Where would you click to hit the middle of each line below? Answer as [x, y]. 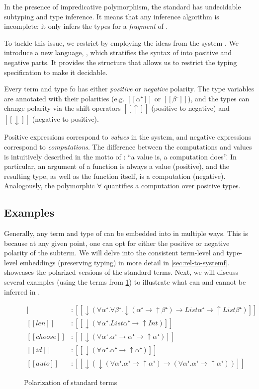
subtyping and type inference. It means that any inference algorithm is [112, 16]
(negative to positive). [65, 119]
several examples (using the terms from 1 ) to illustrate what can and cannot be [125, 282]
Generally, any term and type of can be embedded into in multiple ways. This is [126, 233]
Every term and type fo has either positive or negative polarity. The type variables [129, 89]
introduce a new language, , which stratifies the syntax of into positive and [118, 52]
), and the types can [218, 98]
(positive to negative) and [190, 108]
